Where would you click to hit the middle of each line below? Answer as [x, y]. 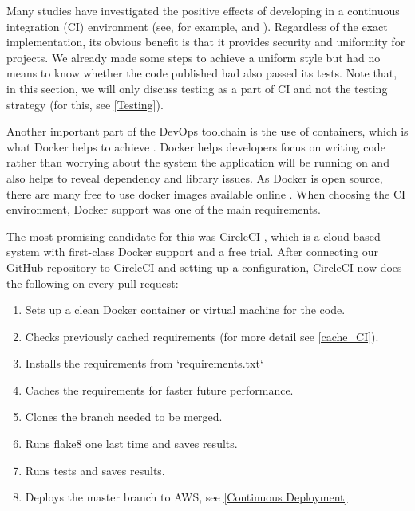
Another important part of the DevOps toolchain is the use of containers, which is [207, 131]
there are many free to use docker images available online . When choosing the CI [206, 193]
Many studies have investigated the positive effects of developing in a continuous [203, 10]
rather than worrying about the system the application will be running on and [198, 162]
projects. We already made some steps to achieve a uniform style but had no [194, 57]
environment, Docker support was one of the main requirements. [164, 209]
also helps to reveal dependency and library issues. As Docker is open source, [195, 177]
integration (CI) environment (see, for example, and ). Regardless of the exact [197, 26]
